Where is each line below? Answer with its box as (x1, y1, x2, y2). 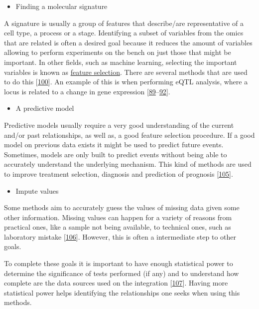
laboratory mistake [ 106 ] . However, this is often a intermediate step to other (4, 231, 237, 242)
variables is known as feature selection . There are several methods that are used (4, 66, 248, 77)
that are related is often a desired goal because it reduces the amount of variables (4, 37, 253, 47)
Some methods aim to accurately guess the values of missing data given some (4, 202, 240, 213)
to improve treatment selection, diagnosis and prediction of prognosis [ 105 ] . (4, 168, 233, 179)
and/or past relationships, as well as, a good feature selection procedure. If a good (4, 129, 255, 140)
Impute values (15, 185, 59, 196)
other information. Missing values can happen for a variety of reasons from (4, 212, 232, 222)
